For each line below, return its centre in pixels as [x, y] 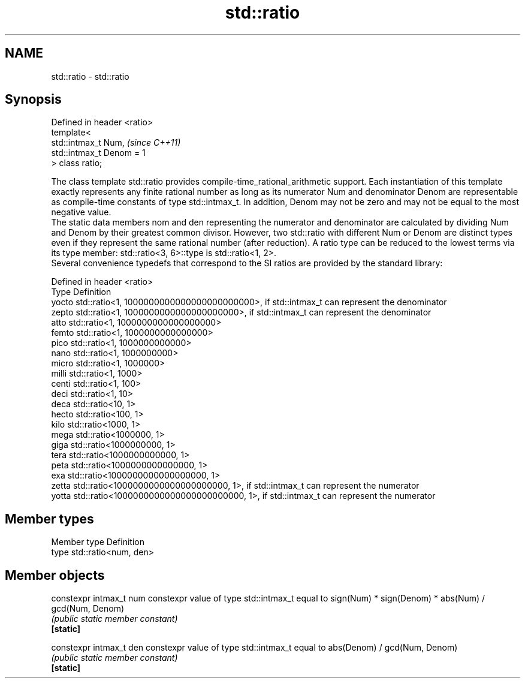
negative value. [81, 212]
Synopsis [33, 100]
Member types [49, 519]
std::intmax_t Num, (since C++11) [116, 143]
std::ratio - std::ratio [90, 76]
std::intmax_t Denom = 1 [98, 153]
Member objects [55, 575]
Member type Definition [98, 542]
